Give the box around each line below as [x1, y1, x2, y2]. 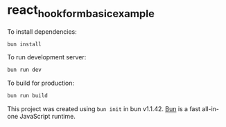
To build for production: [7, 79, 75, 88]
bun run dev [7, 66, 42, 74]
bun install [7, 41, 42, 48]
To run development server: [7, 53, 87, 61]
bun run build [7, 92, 49, 99]
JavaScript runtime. [19, 113, 76, 121]
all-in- [202, 105, 220, 113]
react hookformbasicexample [7, 2, 155, 20]
